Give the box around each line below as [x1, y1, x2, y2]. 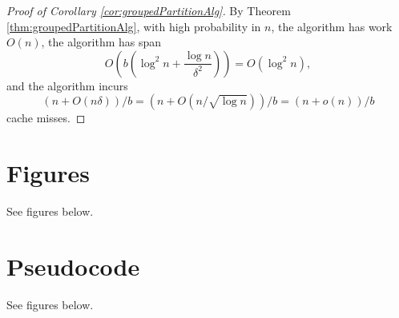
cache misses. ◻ [6, 109, 86, 126]
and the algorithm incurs [6, 77, 128, 93]
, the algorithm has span [41, 34, 162, 50]
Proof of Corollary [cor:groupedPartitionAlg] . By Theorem [6, 2, 291, 18]
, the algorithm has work [271, 18, 393, 34]
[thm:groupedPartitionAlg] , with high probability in [6, 18, 261, 34]
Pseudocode [6, 249, 140, 282]
